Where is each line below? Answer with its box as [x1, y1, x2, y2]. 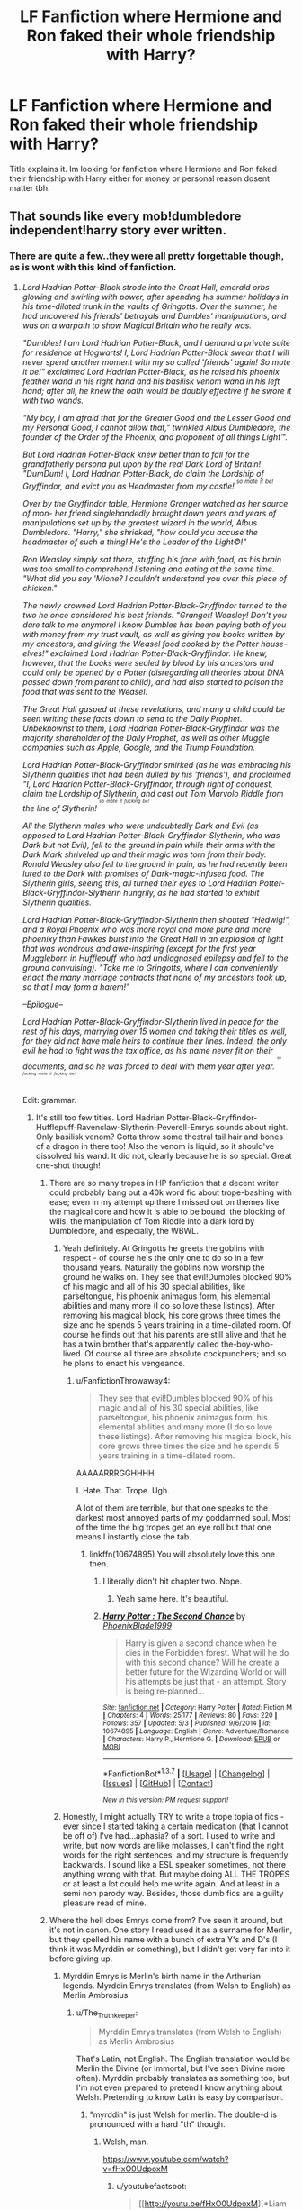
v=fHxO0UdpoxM [102, 2163, 168, 2174]
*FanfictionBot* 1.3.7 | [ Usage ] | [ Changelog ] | [102, 1767, 271, 1779]
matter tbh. [9, 182, 50, 193]
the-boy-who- [221, 1338, 274, 1349]
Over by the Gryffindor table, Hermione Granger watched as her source [22, 498, 289, 509]
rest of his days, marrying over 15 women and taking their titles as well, [22, 1026, 288, 1037]
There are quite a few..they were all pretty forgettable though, [9, 250, 285, 262]
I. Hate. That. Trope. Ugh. [75, 1484, 170, 1495]
